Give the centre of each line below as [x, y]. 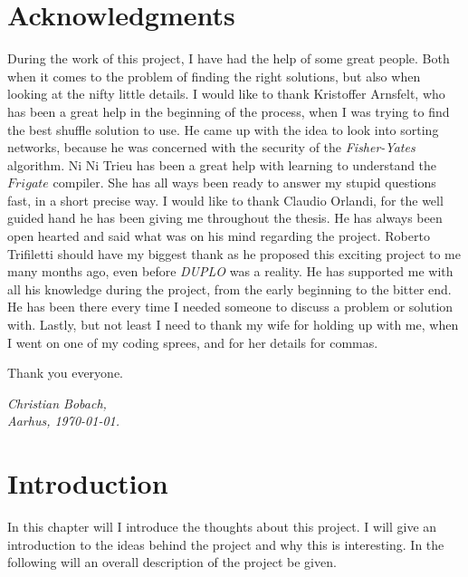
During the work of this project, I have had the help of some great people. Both [229, 58]
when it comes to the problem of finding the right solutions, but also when [214, 76]
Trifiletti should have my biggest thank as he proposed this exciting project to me [234, 253]
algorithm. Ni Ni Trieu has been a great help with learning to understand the [222, 164]
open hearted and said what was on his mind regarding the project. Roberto [219, 236]
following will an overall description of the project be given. [172, 562]
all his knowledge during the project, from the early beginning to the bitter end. [229, 288]
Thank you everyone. [65, 373]
